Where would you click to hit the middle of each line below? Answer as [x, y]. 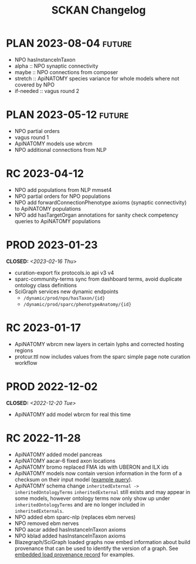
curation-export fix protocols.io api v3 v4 [64, 273]
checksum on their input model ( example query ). [73, 479]
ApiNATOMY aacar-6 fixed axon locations [65, 460]
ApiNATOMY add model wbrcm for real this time [72, 414]
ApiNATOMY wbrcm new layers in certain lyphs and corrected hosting [99, 344]
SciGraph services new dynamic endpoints [66, 291]
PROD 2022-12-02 [52, 386]
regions [24, 350]
